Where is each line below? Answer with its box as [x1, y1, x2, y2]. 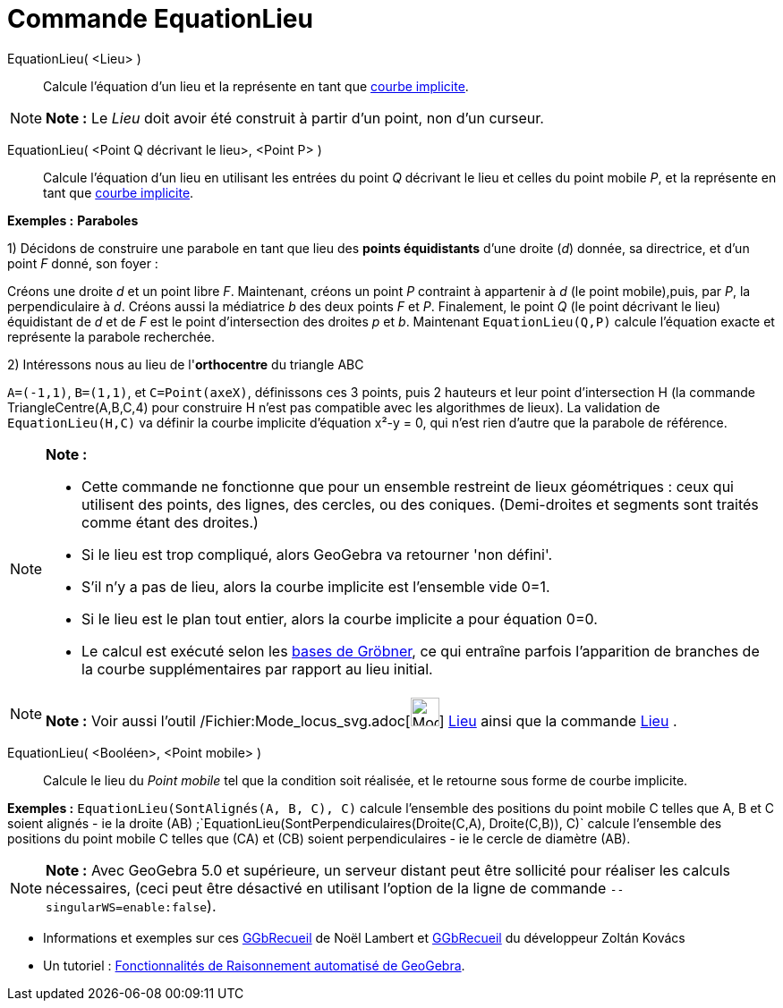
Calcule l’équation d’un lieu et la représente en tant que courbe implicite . [43, 78, 469, 94]
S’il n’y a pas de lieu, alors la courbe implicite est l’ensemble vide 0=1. [81, 577, 550, 596]
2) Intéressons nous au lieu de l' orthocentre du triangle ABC [7, 356, 364, 372]
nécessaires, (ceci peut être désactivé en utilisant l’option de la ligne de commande [46, 878, 607, 897]
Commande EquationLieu [7, 4, 313, 34]
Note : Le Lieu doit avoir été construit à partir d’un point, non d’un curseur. [46, 108, 544, 127]
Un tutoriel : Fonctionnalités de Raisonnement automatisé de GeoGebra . [43, 957, 465, 973]
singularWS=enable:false [46, 900, 208, 914]
